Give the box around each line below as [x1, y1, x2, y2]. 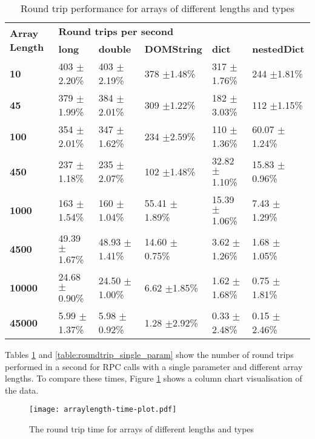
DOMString [144, 42, 202, 56]
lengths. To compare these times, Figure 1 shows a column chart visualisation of [5, 372, 302, 385]
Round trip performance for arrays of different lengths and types [21, 1, 294, 15]
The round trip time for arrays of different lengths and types [29, 423, 254, 435]
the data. [5, 383, 39, 396]
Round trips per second [58, 24, 174, 38]
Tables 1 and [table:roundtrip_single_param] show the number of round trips [5, 348, 294, 360]
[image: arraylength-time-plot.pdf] [29, 405, 177, 414]
